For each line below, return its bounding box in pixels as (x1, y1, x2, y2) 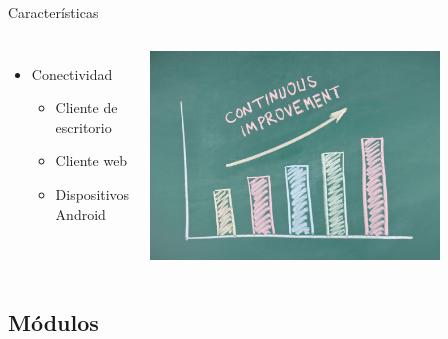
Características (8, 2, 99, 22)
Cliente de (55, 97, 118, 118)
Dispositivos (55, 183, 130, 204)
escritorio (55, 116, 112, 137)
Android (55, 203, 106, 224)
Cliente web (55, 150, 128, 171)
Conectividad (31, 63, 113, 84)
